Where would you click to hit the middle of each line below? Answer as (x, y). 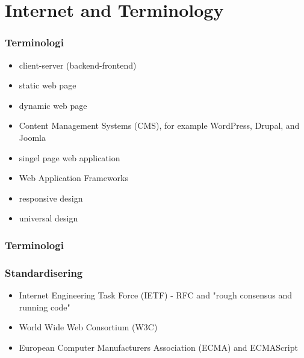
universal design (48, 218)
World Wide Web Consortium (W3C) (88, 327)
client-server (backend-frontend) (78, 65)
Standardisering (44, 272)
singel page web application (70, 157)
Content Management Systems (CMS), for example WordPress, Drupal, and (159, 125)
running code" (45, 307)
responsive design (51, 198)
